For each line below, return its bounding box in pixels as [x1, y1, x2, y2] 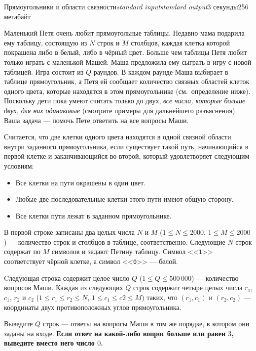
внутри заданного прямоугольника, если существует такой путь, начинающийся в [4, 141, 249, 151]
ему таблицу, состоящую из [4, 37, 87, 47]
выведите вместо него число [4, 338, 95, 348]
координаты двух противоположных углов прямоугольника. [4, 302, 182, 312]
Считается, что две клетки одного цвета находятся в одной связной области [4, 132, 231, 142]
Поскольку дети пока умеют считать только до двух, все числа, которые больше [4, 95, 246, 106]
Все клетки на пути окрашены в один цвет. [15, 177, 146, 187]
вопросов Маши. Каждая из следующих [4, 282, 123, 293]
